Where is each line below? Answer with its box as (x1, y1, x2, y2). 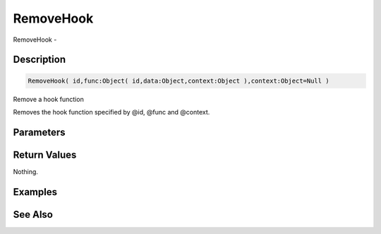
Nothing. (13, 167, 39, 176)
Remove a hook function (13, 95, 84, 103)
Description (13, 54, 66, 66)
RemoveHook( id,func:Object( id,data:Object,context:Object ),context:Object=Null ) (28, 76, 329, 85)
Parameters (13, 126, 66, 138)
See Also (13, 209, 53, 221)
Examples (13, 186, 58, 198)
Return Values (13, 148, 77, 160)
